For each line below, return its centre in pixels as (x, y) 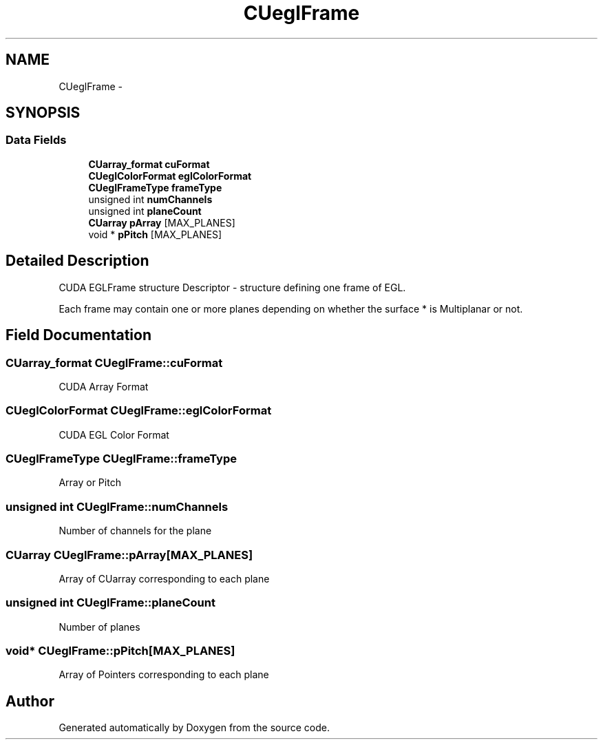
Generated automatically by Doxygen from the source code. (194, 728)
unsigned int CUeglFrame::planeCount (110, 603)
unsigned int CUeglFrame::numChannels (117, 506)
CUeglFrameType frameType (155, 187)
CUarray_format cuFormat (149, 164)
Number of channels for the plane (135, 531)
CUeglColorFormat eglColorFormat (170, 176)
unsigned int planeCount (145, 211)
